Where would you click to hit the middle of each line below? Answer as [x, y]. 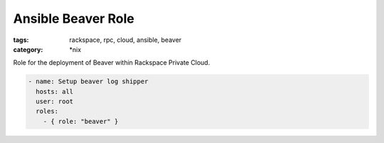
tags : [21, 40]
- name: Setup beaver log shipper [88, 81]
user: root [55, 102]
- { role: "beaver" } [81, 121]
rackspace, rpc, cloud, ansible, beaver [126, 40]
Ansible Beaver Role [74, 18]
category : [28, 49]
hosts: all [55, 91]
